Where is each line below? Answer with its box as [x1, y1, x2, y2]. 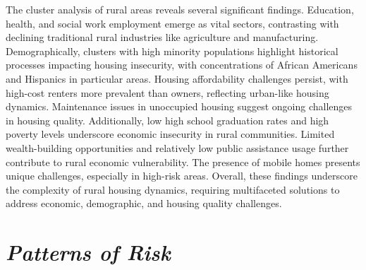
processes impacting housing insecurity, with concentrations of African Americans [6, 57, 358, 72]
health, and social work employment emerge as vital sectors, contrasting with [6, 16, 339, 30]
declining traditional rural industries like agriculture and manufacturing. [6, 30, 319, 45]
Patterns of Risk [6, 237, 171, 267]
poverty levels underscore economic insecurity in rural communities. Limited [6, 127, 335, 141]
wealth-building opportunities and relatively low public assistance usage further [6, 140, 349, 155]
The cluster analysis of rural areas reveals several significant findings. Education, [6, 2, 354, 16]
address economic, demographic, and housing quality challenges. [6, 196, 282, 211]
